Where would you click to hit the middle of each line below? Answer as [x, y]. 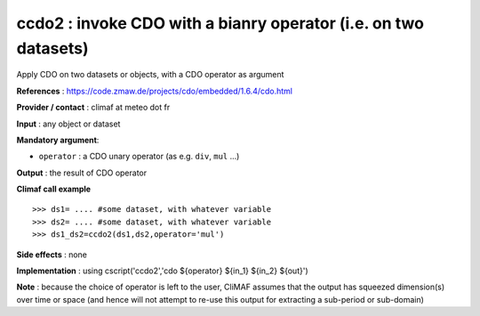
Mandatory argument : [58, 140]
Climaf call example [54, 189]
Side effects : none [52, 255]
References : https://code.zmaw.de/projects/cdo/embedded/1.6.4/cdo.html [155, 91]
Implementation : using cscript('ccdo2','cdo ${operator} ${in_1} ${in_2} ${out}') [162, 271]
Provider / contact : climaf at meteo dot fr [93, 108]
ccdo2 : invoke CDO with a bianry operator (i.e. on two [220, 23]
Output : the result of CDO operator [82, 173]
